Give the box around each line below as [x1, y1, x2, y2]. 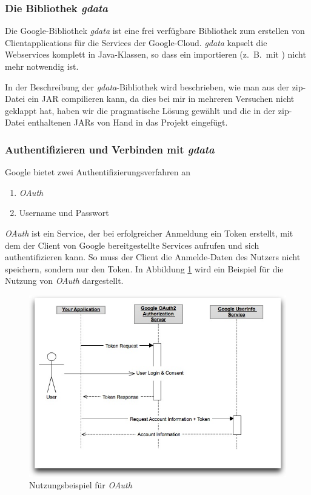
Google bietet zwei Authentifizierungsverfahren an [5, 166, 190, 178]
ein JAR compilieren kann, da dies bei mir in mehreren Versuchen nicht [27, 92, 295, 105]
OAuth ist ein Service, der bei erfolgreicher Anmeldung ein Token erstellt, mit [5, 226, 293, 239]
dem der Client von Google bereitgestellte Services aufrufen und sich [5, 238, 259, 251]
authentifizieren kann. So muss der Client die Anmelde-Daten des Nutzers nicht [5, 251, 301, 263]
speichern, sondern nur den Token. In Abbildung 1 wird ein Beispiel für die [5, 262, 284, 275]
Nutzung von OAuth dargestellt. [5, 274, 124, 287]
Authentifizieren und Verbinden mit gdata [5, 141, 215, 157]
